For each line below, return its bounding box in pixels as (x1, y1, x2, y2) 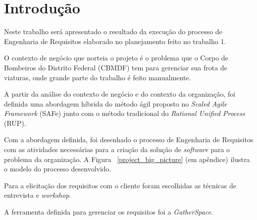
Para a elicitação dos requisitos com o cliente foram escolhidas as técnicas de (4, 180, 236, 190)
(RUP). (4, 117, 26, 128)
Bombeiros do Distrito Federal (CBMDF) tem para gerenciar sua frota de (4, 62, 227, 72)
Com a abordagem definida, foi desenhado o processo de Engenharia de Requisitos (4, 134, 254, 145)
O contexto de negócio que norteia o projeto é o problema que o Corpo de (4, 53, 228, 63)
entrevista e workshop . (4, 190, 71, 200)
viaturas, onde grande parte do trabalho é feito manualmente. (4, 72, 191, 82)
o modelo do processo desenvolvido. (4, 164, 111, 174)
